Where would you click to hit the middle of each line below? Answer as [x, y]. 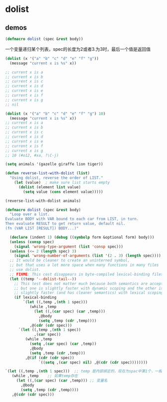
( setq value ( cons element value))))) [63, 192]
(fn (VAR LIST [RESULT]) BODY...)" [42, 228]
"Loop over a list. [30, 214]
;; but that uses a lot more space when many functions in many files [84, 265]
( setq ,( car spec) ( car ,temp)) [63, 344]
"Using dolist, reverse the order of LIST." [56, 178]
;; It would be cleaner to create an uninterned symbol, [70, 261]
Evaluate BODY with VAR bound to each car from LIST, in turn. [72, 219]
